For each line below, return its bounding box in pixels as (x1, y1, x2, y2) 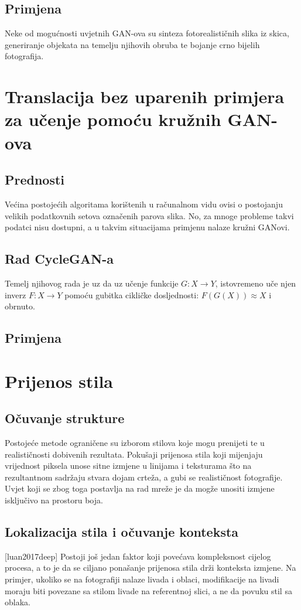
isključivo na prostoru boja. (5, 494, 103, 506)
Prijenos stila (5, 369, 113, 393)
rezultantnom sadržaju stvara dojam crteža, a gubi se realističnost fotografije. (5, 471, 283, 483)
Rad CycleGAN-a (5, 250, 114, 268)
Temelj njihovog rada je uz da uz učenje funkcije (5, 277, 179, 289)
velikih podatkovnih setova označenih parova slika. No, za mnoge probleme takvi (5, 209, 294, 221)
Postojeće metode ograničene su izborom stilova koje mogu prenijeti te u (5, 437, 265, 449)
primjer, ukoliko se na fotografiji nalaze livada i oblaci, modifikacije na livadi (5, 573, 279, 585)
